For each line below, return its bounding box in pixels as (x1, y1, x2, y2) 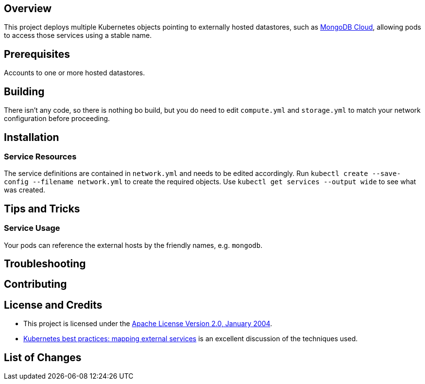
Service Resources (4, 151, 77, 161)
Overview (4, 2, 52, 15)
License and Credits (4, 298, 102, 311)
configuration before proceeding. (4, 114, 110, 123)
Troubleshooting (4, 257, 86, 270)
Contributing (4, 278, 67, 291)
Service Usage (4, 223, 60, 233)
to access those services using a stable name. (4, 31, 152, 40)
